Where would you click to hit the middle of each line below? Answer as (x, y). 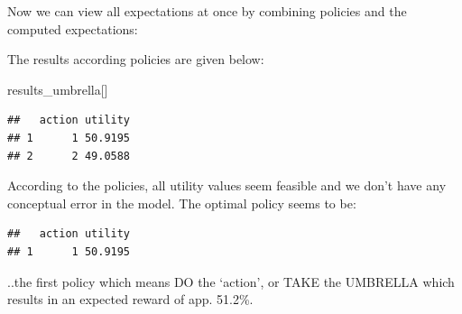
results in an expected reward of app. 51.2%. (130, 299)
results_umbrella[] (58, 89)
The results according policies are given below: (136, 59)
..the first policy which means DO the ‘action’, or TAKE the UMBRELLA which (231, 281)
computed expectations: (73, 28)
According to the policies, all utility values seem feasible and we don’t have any (227, 185)
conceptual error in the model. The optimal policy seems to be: (182, 203)
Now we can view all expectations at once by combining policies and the (207, 11)
